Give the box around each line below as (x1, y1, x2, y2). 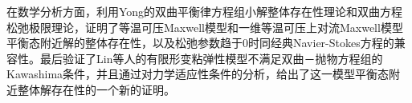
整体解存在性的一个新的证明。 (17, 81, 175, 97)
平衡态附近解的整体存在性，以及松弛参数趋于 (6, 34, 243, 51)
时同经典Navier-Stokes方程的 (248, 34, 394, 51)
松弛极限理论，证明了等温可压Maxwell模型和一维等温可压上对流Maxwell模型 (6, 18, 403, 35)
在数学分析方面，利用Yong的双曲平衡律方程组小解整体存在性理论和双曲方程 (6, 3, 403, 19)
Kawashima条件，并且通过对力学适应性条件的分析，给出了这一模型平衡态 (6, 65, 390, 82)
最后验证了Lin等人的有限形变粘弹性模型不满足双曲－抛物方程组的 (39, 50, 383, 66)
